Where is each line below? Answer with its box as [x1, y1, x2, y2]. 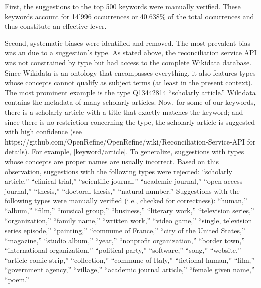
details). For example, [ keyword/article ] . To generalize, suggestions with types [5, 146, 244, 157]
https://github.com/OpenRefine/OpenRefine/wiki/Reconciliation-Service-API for [5, 136, 256, 147]
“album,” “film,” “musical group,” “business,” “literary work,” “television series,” [5, 205, 254, 215]
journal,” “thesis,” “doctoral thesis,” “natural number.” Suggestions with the [5, 185, 240, 196]
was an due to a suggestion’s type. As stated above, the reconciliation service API [5, 47, 257, 58]
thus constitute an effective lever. [5, 21, 107, 31]
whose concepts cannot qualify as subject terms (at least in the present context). [5, 77, 253, 88]
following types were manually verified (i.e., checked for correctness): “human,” [5, 195, 247, 206]
